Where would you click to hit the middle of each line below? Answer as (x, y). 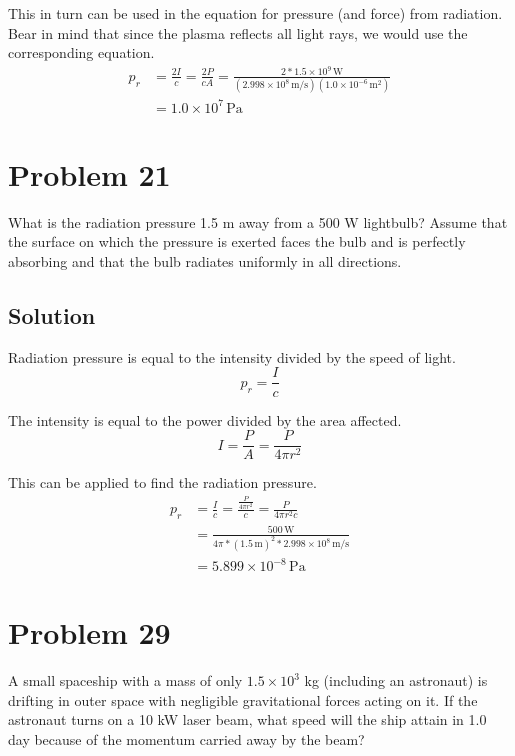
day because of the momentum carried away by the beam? (186, 739)
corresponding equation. (81, 52)
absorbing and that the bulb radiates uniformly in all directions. (205, 261)
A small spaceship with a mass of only (125, 680)
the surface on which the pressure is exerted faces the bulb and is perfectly (237, 241)
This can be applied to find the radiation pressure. (162, 482)
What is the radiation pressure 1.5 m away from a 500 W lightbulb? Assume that (258, 221)
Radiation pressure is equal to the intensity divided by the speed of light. (232, 356)
